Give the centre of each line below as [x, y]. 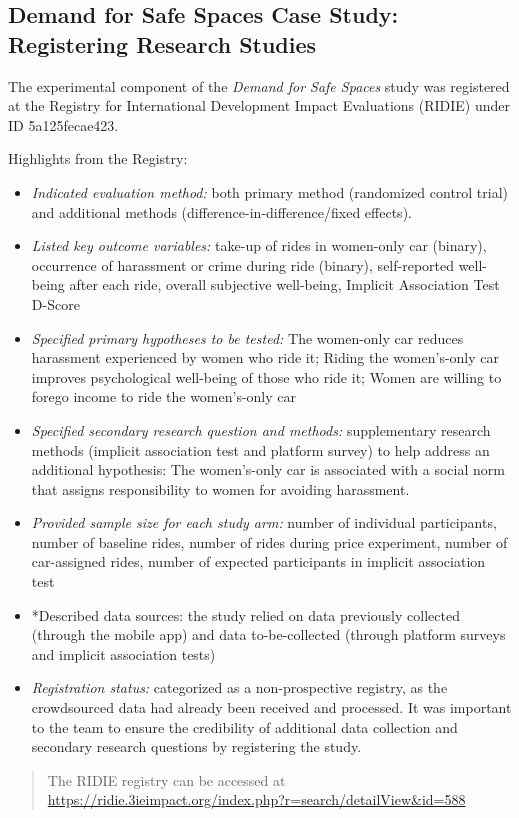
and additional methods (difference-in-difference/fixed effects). [221, 211]
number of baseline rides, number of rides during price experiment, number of [269, 541]
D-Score [55, 303]
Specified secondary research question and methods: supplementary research [261, 429]
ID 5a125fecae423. [63, 124]
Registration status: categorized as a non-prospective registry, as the [239, 687]
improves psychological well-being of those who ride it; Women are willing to [266, 376]
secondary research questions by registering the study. [196, 746]
